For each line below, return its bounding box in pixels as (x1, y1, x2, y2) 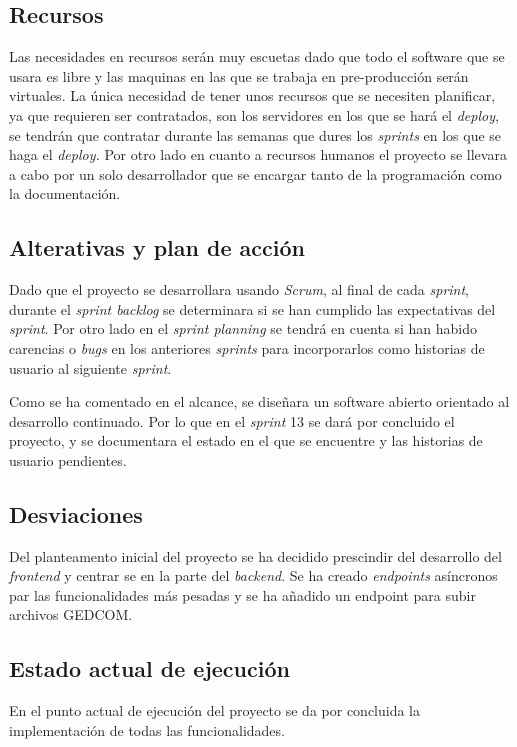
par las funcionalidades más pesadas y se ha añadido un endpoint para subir (9, 584, 476, 605)
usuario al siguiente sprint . (9, 357, 172, 378)
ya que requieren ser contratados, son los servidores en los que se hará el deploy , (9, 104, 499, 125)
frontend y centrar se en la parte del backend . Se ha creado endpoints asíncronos (9, 565, 498, 586)
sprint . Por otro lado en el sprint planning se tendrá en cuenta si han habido (9, 318, 478, 339)
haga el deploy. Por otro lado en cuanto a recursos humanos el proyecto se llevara (9, 144, 507, 165)
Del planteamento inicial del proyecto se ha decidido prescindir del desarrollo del (9, 545, 502, 566)
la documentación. (9, 183, 121, 204)
